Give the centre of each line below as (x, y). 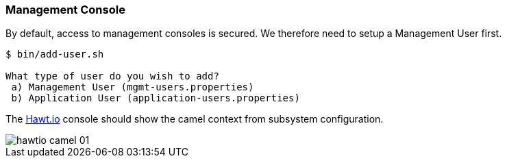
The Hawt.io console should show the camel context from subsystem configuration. (195, 119)
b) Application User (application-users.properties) (156, 98)
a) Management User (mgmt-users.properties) (133, 87)
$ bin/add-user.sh (55, 54)
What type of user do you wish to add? (112, 76)
